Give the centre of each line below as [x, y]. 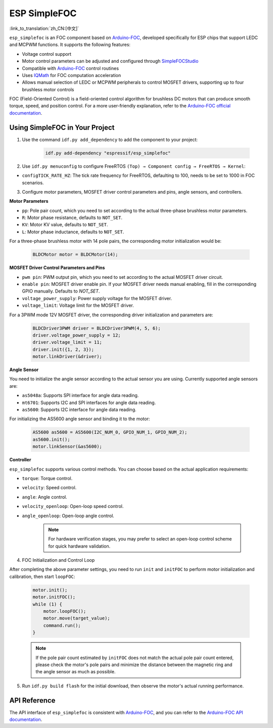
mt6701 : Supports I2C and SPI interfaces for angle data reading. [89, 403]
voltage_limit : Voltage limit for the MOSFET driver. [78, 305]
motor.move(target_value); [77, 618]
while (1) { [48, 604]
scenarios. [33, 183]
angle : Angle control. [45, 497]
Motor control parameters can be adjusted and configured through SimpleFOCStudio [110, 61]
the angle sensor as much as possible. [76, 672]
